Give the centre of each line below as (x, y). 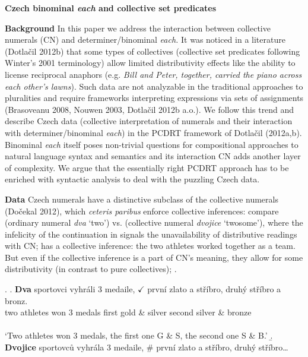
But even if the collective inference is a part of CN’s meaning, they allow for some (154, 257)
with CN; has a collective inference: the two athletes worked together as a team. (150, 246)
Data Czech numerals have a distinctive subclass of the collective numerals (142, 199)
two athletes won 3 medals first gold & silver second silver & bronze (128, 312)
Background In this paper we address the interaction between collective (138, 28)
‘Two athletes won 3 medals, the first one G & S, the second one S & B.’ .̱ (139, 335)
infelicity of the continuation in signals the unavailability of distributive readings (151, 234)
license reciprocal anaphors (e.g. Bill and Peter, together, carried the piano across (153, 74)
